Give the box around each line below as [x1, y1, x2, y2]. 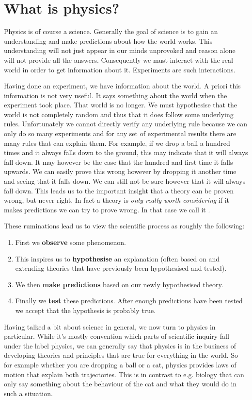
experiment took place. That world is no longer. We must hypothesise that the [4, 100, 237, 110]
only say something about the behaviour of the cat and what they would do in [4, 379, 237, 389]
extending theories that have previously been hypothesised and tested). [15, 263, 227, 273]
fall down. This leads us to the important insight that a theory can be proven [4, 185, 234, 195]
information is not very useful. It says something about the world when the [4, 90, 227, 100]
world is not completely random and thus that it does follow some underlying [4, 109, 234, 119]
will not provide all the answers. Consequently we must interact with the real [4, 54, 233, 65]
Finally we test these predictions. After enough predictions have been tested [15, 296, 243, 306]
